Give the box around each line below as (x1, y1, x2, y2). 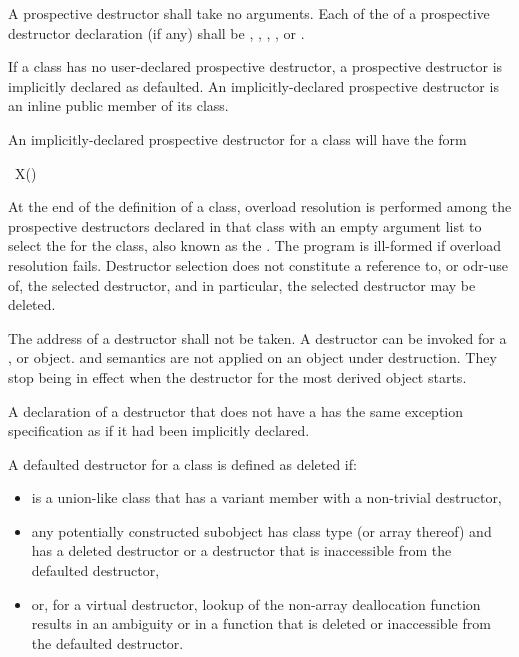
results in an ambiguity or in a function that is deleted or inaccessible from (31, 613, 491, 634)
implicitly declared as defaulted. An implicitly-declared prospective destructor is (8, 75, 499, 96)
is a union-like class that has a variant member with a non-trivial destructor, (31, 487, 502, 508)
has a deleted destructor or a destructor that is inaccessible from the (31, 540, 452, 561)
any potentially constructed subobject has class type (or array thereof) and (31, 520, 492, 541)
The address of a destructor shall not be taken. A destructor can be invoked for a (8, 327, 507, 348)
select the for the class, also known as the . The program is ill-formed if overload (8, 235, 501, 256)
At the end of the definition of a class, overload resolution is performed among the (8, 196, 512, 217)
